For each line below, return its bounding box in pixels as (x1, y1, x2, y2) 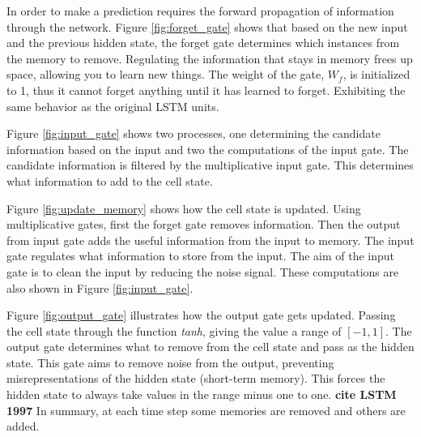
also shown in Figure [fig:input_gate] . (6, 279, 193, 296)
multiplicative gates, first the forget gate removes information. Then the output (6, 216, 401, 233)
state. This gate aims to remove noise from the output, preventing (6, 353, 334, 371)
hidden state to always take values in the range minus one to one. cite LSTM (6, 386, 397, 403)
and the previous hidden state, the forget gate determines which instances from (6, 34, 400, 51)
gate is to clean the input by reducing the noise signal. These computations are (6, 263, 399, 280)
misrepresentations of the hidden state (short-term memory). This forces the (6, 370, 385, 387)
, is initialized (342, 66, 410, 83)
